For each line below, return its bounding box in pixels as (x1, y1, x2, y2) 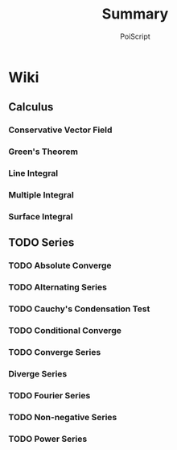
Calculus (8, 100, 54, 114)
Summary (101, 5, 169, 23)
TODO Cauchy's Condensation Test (8, 303, 150, 315)
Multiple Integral (8, 190, 74, 201)
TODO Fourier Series (8, 390, 91, 401)
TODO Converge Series (8, 346, 101, 357)
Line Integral (8, 168, 59, 179)
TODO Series (8, 235, 75, 250)
